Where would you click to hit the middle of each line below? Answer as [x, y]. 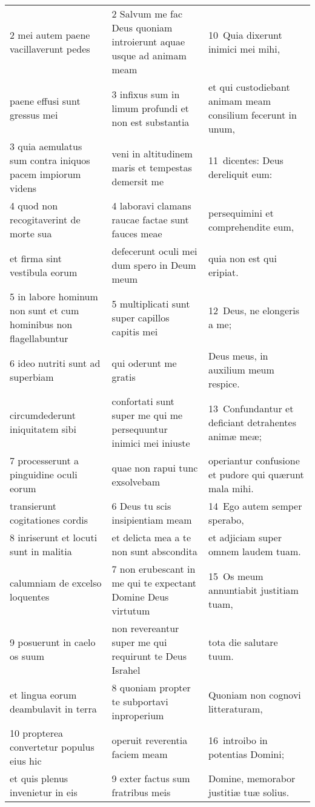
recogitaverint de [45, 219]
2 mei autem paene [50, 35]
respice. [224, 384]
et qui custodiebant [249, 87]
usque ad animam [149, 55]
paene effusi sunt [45, 101]
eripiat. [223, 272]
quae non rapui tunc [155, 467]
